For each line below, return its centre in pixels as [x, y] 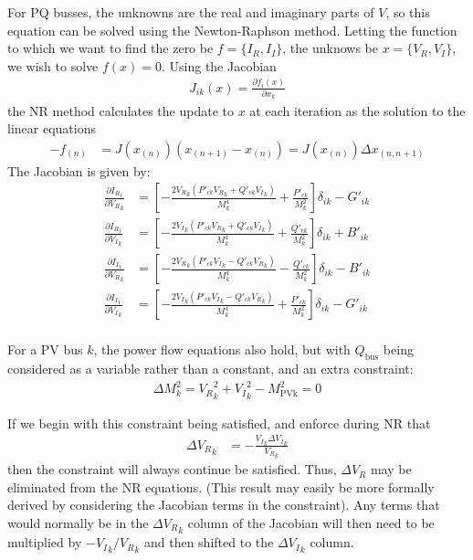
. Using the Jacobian [219, 65]
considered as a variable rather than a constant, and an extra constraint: [210, 369]
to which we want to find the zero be [110, 48]
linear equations [52, 128]
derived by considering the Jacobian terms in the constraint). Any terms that [224, 505]
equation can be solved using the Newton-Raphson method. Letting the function [232, 30]
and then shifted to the [209, 542]
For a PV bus [45, 349]
